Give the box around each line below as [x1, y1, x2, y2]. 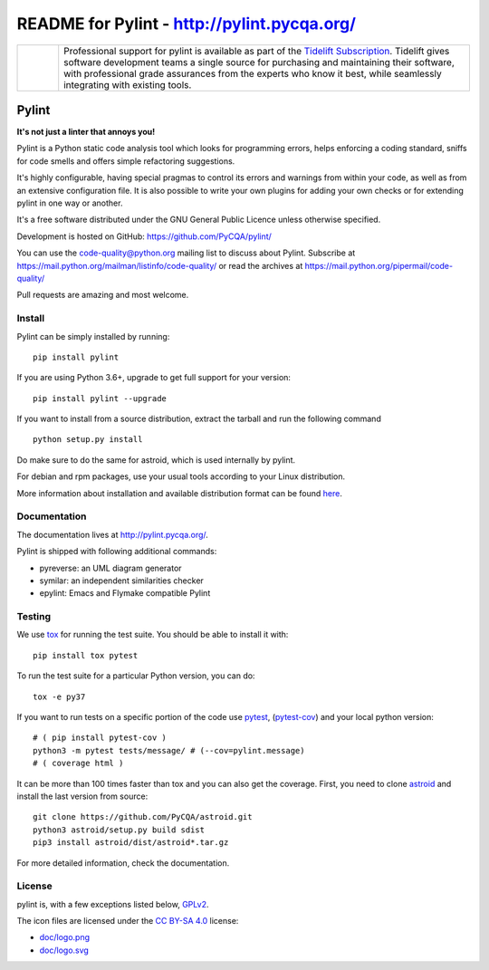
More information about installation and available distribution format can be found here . [16, 487, 343, 498]
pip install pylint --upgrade [33, 393, 168, 403]
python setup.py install [33, 435, 143, 445]
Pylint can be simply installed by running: [16, 331, 170, 341]
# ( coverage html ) [33, 758, 124, 769]
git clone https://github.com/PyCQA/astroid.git [33, 812, 253, 822]
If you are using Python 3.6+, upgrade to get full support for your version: [16, 372, 292, 383]
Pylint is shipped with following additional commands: [16, 546, 217, 557]
